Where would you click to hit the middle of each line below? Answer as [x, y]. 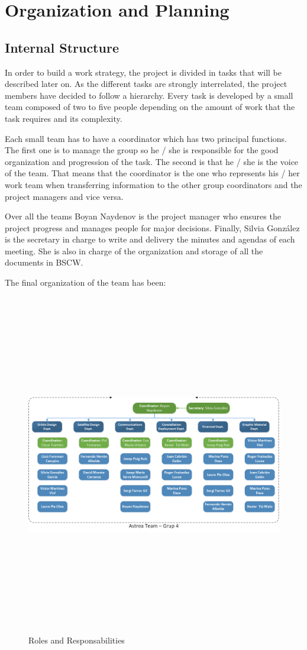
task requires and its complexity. [64, 118]
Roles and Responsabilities [77, 640]
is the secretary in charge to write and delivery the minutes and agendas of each [150, 239]
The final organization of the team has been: [85, 282]
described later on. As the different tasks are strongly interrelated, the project [146, 84]
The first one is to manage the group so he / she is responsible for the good [142, 150]
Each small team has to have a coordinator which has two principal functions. [146, 138]
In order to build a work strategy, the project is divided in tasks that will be [143, 72]
